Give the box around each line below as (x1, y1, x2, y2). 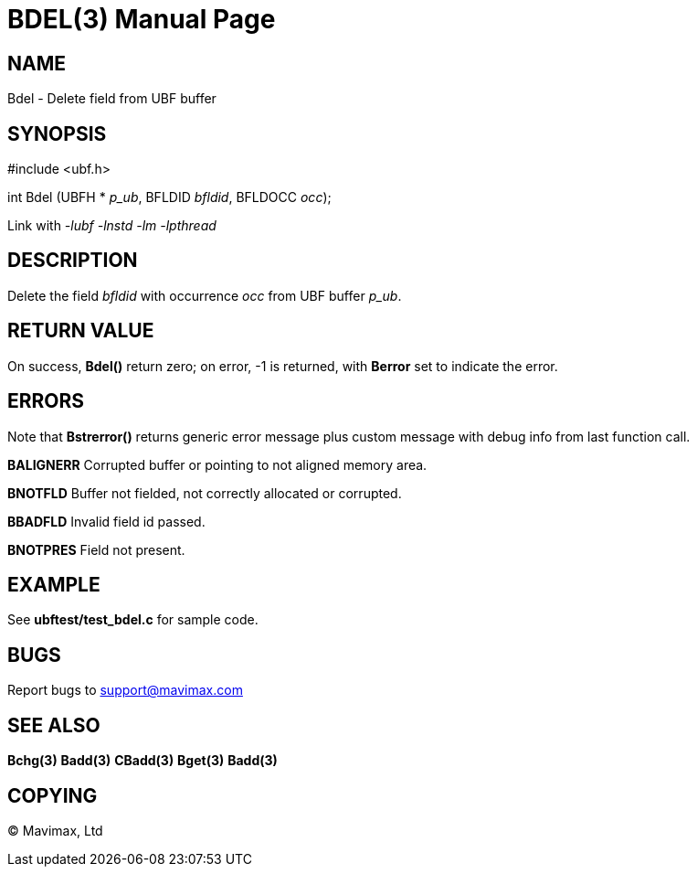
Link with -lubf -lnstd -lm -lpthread (7, 218, 216, 234)
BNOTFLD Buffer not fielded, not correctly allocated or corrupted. (7, 485, 402, 501)
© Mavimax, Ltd (7, 822, 103, 838)
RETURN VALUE (7, 319, 154, 343)
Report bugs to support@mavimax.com (7, 682, 243, 698)
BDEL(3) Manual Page (7, 4, 276, 35)
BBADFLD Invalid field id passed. (7, 513, 206, 529)
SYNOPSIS (7, 122, 107, 145)
